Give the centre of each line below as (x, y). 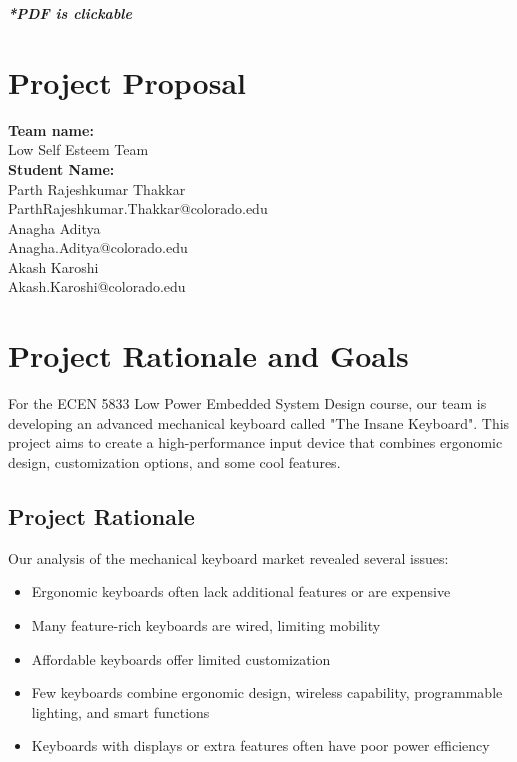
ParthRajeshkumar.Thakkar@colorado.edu (138, 208)
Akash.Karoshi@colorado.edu (97, 286)
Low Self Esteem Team (78, 149)
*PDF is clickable (70, 13)
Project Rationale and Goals (208, 355)
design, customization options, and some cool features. (174, 461)
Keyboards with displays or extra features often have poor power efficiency (260, 745)
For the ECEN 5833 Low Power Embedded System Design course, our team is (247, 403)
